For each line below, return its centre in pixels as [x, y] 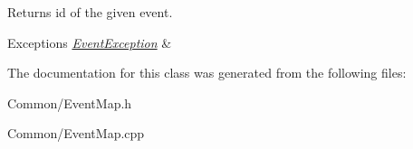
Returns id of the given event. [90, 12]
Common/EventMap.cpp [76, 133]
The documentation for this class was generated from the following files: [207, 73]
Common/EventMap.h [70, 102]
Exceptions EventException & [90, 42]
